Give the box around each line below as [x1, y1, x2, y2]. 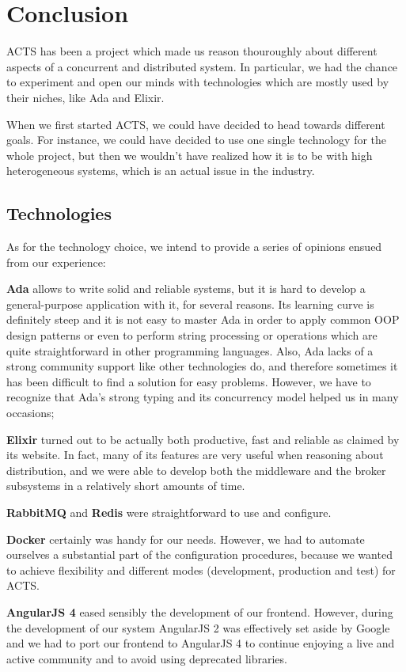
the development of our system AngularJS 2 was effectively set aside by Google [6, 619, 390, 636]
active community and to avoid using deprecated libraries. [6, 650, 287, 666]
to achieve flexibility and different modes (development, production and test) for [6, 561, 396, 578]
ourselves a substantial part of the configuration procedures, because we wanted [6, 546, 393, 563]
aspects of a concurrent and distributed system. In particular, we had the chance [6, 58, 398, 74]
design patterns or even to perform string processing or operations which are [6, 327, 378, 344]
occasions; [6, 404, 55, 421]
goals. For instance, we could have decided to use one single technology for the [6, 131, 387, 148]
